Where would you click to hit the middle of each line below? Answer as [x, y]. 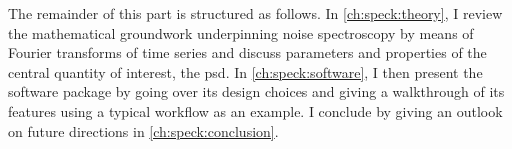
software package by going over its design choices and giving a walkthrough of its [256, 91]
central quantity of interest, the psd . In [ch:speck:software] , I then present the [245, 71]
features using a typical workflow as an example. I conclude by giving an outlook [255, 110]
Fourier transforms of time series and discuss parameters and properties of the [247, 52]
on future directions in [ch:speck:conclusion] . [143, 130]
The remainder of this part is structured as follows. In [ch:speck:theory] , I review [255, 13]
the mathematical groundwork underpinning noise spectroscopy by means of [241, 32]
